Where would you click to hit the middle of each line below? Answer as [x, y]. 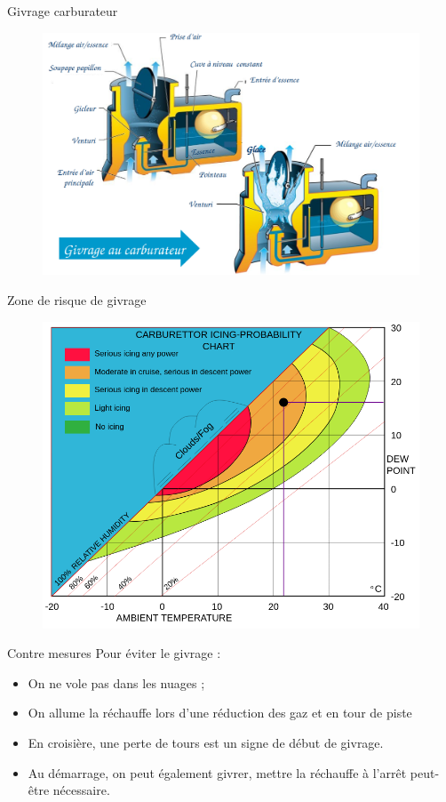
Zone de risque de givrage [77, 300]
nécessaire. [81, 790]
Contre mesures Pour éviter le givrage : [114, 653]
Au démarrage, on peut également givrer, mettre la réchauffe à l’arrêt [217, 772]
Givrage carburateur [63, 11]
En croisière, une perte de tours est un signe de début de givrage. [206, 742]
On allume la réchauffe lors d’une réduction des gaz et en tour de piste [220, 713]
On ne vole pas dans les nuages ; [116, 682]
